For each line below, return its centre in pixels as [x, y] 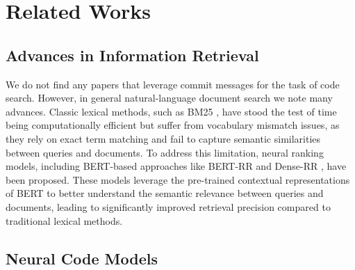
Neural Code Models [82, 258]
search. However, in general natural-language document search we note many [169, 98]
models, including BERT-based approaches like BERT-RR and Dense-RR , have [176, 166]
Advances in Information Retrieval [132, 55]
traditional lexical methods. [64, 220]
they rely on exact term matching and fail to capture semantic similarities [163, 138]
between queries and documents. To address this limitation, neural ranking [165, 152]
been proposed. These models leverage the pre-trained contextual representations [178, 179]
